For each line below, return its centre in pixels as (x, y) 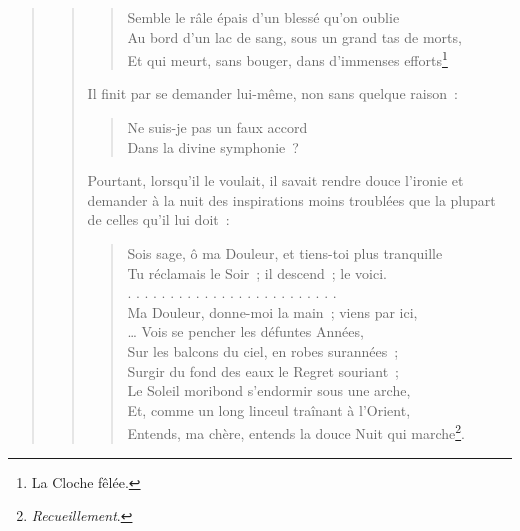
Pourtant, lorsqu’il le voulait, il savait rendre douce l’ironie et (275, 180)
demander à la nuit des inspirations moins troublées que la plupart (291, 199)
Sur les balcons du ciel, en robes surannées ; (263, 350)
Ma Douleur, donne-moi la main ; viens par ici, (272, 311)
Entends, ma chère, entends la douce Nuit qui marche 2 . (296, 431)
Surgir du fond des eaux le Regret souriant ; (263, 370)
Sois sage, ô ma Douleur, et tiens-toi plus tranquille (285, 253)
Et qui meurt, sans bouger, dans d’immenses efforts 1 (287, 58)
